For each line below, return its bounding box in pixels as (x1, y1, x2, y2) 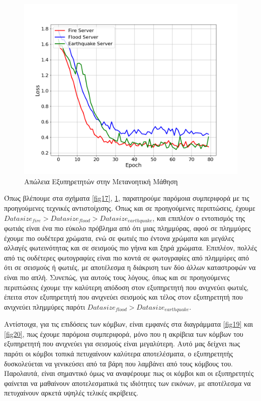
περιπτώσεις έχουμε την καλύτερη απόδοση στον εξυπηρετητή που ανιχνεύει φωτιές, (4, 282, 249, 292)
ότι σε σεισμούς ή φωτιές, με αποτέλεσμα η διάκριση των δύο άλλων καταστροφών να (4, 262, 256, 273)
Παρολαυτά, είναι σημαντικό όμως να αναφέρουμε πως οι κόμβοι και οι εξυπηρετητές (4, 368, 254, 378)
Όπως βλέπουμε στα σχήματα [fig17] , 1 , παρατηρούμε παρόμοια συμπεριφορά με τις (4, 193, 249, 203)
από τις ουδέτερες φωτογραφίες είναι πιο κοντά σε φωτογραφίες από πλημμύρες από (4, 252, 249, 262)
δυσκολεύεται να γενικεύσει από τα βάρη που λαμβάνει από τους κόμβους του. (4, 358, 233, 368)
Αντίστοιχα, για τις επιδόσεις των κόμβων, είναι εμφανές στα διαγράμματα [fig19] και (4, 319, 253, 329)
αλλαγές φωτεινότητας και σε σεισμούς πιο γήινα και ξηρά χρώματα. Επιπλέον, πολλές (4, 242, 257, 253)
